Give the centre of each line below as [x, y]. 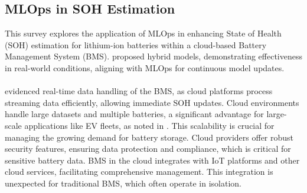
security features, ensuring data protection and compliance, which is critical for [148, 149]
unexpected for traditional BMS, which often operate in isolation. [123, 183]
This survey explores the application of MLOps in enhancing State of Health [143, 33]
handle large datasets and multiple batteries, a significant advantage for [134, 114]
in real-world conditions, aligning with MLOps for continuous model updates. [145, 67]
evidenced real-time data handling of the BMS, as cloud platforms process [139, 91]
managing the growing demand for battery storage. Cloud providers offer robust [149, 137]
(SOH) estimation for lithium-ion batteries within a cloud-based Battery [136, 44]
